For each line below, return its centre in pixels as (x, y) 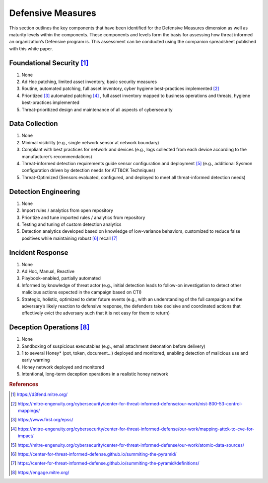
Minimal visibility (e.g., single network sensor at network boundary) (90, 142)
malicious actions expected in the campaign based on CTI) (82, 292)
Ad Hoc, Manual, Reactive (48, 271)
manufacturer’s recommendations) (57, 156)
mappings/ (29, 411)
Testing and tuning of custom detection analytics (71, 224)
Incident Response (39, 252)
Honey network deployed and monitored (63, 367)
